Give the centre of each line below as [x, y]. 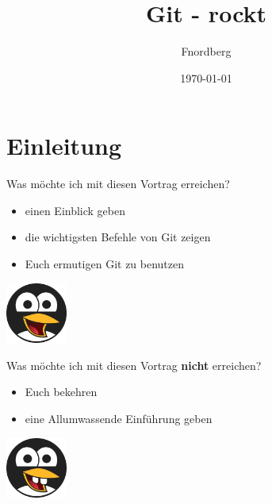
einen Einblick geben [75, 210]
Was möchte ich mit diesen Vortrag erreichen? [118, 184]
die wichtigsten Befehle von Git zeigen [118, 237]
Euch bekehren [61, 392]
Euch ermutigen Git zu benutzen [105, 264]
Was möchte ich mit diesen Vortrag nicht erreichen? [134, 365]
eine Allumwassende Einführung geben [119, 418]
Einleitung [64, 146]
